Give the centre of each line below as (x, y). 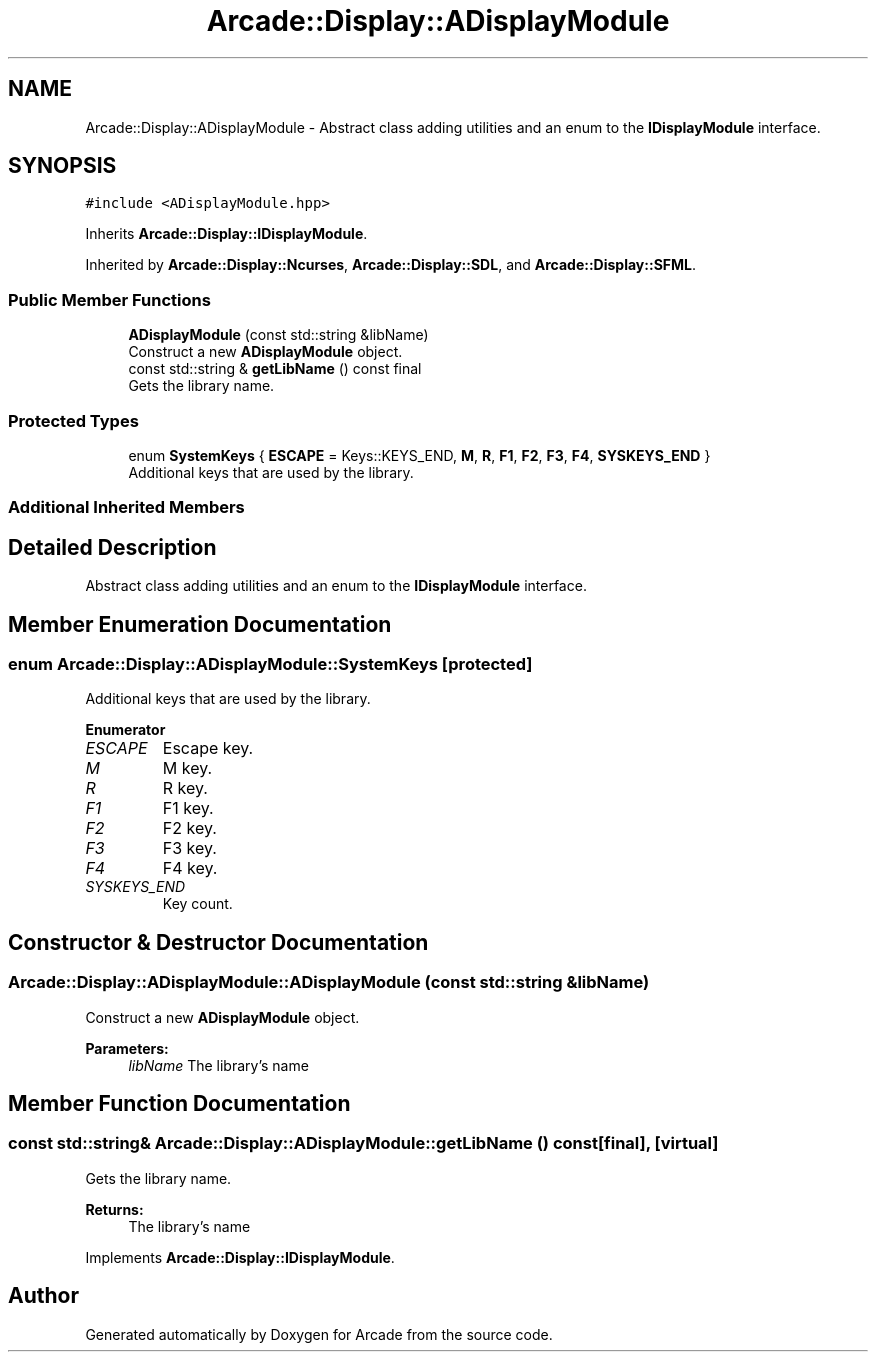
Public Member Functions (109, 299)
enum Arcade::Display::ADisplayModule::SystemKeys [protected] (270, 664)
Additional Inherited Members (126, 507)
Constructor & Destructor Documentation (218, 942)
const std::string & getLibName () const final (275, 369)
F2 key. (189, 828)
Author (43, 1296)
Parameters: (127, 1048)
